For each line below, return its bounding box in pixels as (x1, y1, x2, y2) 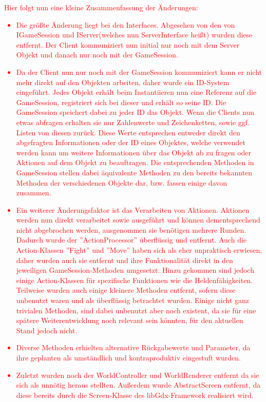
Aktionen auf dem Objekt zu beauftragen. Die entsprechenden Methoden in (16, 157, 254, 168)
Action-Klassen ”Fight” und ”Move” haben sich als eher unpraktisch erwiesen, (16, 245, 262, 255)
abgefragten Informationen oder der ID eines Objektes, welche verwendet (16, 137, 245, 148)
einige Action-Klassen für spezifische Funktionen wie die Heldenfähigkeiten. (16, 274, 253, 285)
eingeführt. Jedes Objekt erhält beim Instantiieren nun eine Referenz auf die (16, 87, 257, 97)
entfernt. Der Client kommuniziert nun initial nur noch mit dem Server (16, 39, 240, 50)
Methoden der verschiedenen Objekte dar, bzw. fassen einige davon (16, 177, 227, 188)
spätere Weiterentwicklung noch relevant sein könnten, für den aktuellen (16, 315, 243, 326)
